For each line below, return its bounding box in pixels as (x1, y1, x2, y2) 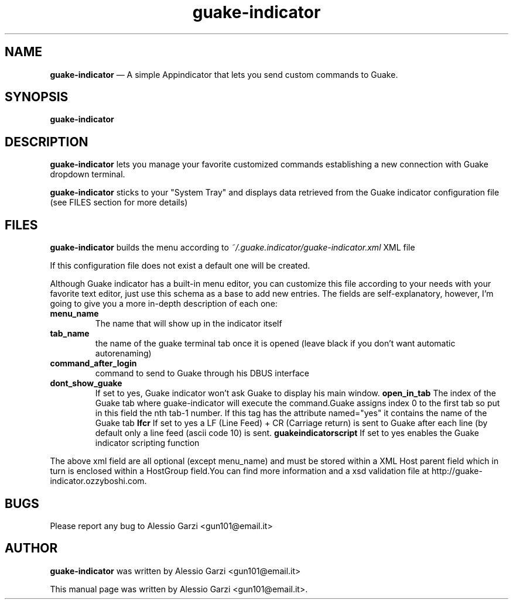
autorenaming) (95, 348, 152, 359)
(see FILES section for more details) (50, 197, 188, 208)
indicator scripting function (95, 438, 200, 448)
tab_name (50, 328, 90, 339)
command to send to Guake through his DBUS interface (95, 368, 310, 379)
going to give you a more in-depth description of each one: (50, 298, 278, 309)
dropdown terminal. (50, 169, 125, 180)
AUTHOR (5, 541, 58, 556)
